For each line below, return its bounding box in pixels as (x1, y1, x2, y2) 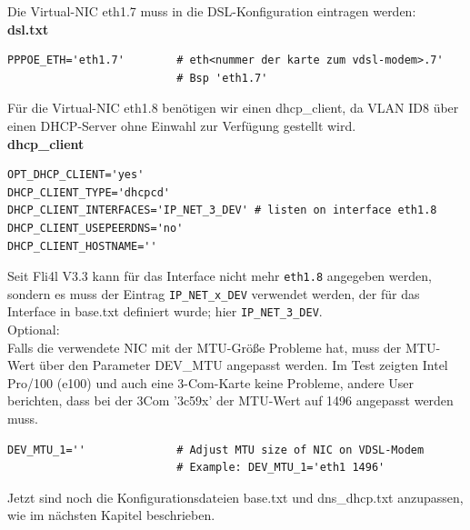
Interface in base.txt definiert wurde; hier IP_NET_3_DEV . (7, 302, 323, 321)
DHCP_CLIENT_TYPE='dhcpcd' (7, 185, 170, 199)
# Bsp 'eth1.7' (176, 71, 268, 85)
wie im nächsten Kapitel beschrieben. (7, 505, 215, 525)
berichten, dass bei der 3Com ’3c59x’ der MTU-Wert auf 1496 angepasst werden (7, 391, 454, 410)
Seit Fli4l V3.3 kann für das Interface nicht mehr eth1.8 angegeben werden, (7, 266, 432, 285)
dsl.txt (7, 19, 49, 38)
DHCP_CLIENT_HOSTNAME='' (7, 239, 157, 253)
